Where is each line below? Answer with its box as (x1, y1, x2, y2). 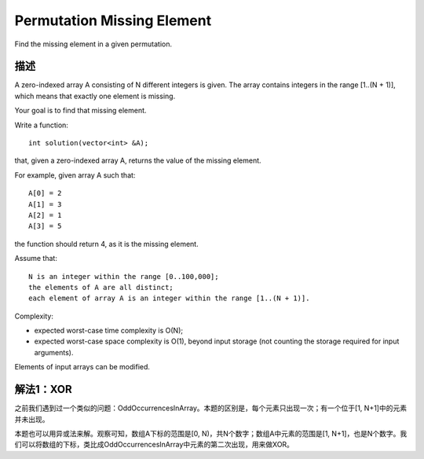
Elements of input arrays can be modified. (14, 362, 151, 372)
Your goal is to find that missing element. (14, 106, 147, 116)
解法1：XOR (14, 383, 72, 396)
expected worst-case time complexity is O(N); (34, 326, 184, 336)
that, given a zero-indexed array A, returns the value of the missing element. (14, 156, 262, 165)
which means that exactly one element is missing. (14, 91, 176, 101)
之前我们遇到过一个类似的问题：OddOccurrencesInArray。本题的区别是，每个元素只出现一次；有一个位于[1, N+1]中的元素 (14, 403, 408, 413)
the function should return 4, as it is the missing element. (14, 239, 199, 248)
